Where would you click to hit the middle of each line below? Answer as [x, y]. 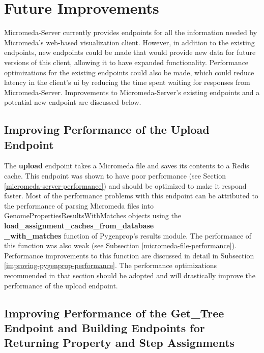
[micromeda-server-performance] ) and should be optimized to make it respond [125, 185]
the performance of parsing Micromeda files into [79, 205]
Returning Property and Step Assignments [120, 343]
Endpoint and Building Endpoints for [105, 327]
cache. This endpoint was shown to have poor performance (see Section [115, 176]
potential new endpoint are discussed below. [73, 102]
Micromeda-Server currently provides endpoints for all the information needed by [131, 32]
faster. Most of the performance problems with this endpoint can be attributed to [131, 196]
